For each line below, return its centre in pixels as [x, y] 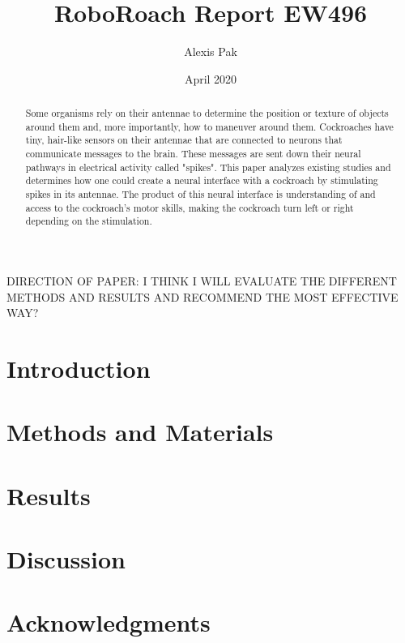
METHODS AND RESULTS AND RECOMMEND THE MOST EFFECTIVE [202, 296]
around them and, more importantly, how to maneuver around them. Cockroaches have [209, 126]
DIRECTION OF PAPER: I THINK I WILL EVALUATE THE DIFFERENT [202, 281]
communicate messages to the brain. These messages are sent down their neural [193, 154]
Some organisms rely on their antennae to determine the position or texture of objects [207, 113]
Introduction [79, 368]
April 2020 [211, 78]
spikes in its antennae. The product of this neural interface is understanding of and [200, 194]
